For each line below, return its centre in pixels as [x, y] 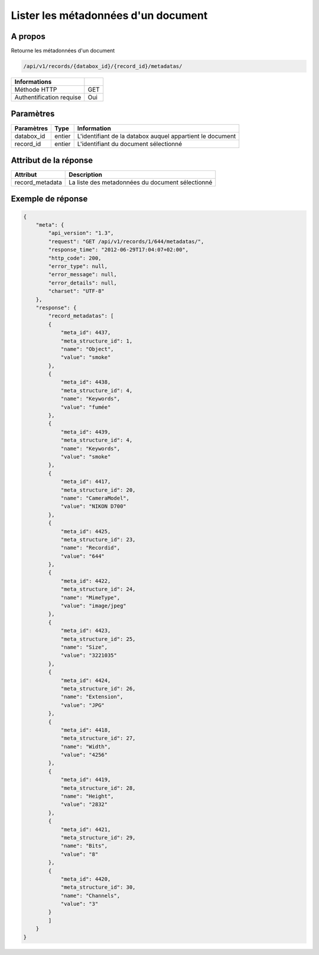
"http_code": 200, [75, 258]
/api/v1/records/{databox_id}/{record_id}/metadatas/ [103, 66]
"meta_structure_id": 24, [98, 589]
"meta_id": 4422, [86, 581]
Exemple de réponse [49, 199]
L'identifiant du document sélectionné [130, 144]
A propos [28, 36]
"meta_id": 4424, [86, 680]
